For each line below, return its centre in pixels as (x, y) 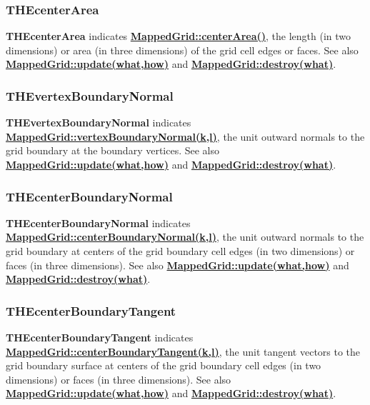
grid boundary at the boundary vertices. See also (113, 150)
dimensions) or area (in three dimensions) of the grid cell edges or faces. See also (182, 50)
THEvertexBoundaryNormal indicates (99, 122)
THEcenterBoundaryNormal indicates (98, 222)
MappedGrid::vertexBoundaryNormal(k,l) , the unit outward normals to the (185, 136)
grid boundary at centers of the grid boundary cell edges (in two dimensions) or (180, 251)
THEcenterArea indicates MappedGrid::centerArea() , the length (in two (179, 36)
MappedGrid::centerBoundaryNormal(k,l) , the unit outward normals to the (185, 237)
